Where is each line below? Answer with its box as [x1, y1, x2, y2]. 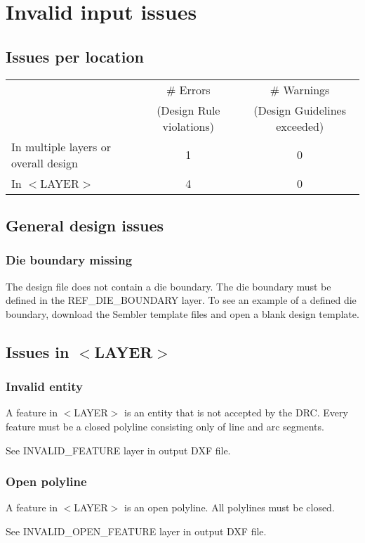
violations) [162, 117, 215, 134]
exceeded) [276, 117, 324, 134]
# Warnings [270, 81, 330, 98]
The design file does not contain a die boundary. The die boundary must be [6, 279, 331, 293]
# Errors [166, 81, 211, 98]
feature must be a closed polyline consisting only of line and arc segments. [6, 419, 324, 433]
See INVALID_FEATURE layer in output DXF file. [6, 442, 231, 457]
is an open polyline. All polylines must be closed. [124, 500, 335, 515]
